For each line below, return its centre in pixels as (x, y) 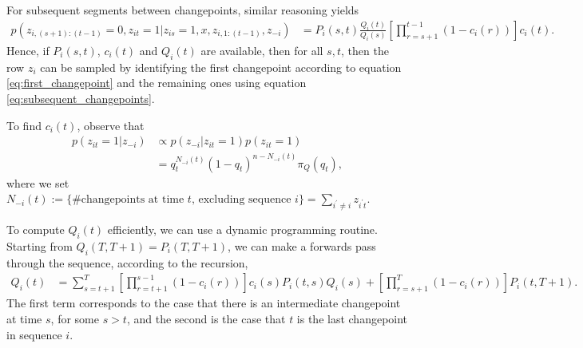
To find (24, 125)
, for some (75, 318)
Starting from (40, 245)
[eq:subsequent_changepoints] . (81, 99)
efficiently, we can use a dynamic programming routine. (242, 229)
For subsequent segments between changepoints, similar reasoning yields (183, 10)
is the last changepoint (352, 318)
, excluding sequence (241, 200)
